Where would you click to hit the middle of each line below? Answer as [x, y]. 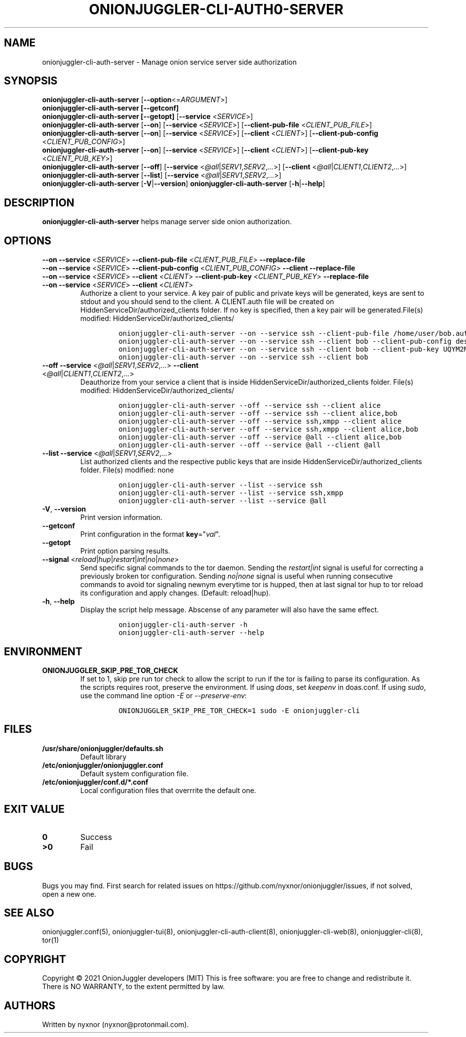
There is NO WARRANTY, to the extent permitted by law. [134, 987]
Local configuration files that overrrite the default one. [168, 790]
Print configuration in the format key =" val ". [150, 534]
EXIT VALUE [34, 809]
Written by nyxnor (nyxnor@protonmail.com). [116, 1025]
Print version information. [121, 518]
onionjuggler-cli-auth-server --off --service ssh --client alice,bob [258, 414]
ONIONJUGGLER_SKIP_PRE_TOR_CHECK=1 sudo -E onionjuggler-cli [239, 710]
